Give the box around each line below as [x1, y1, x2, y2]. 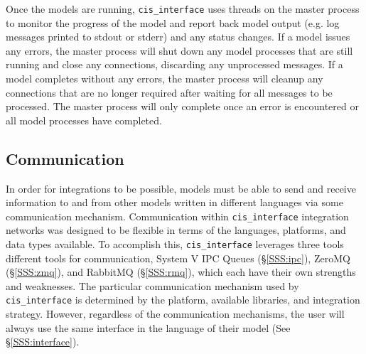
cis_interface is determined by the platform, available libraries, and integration [6, 292, 360, 307]
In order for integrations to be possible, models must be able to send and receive [6, 181, 356, 195]
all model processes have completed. [6, 112, 162, 127]
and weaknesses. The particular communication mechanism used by [6, 278, 299, 293]
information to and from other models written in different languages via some [6, 195, 343, 210]
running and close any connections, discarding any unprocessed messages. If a [6, 57, 343, 72]
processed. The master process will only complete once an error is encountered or [6, 99, 359, 114]
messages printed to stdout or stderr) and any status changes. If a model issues [6, 29, 350, 44]
